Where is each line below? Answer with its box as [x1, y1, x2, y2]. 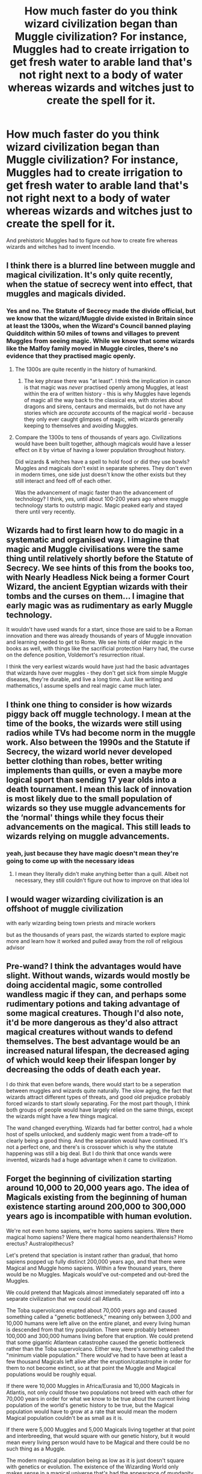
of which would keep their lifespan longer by [6, 1055, 176, 1065]
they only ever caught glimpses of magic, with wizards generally [23, 415, 184, 423]
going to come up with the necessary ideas [6, 857, 135, 865]
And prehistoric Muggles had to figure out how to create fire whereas [6, 236, 178, 244]
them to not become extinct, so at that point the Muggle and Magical [6, 1364, 176, 1371]
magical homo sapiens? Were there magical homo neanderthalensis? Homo [6, 1234, 194, 1241]
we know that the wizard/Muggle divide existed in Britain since [6, 314, 194, 323]
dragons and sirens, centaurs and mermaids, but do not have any [23, 403, 186, 410]
